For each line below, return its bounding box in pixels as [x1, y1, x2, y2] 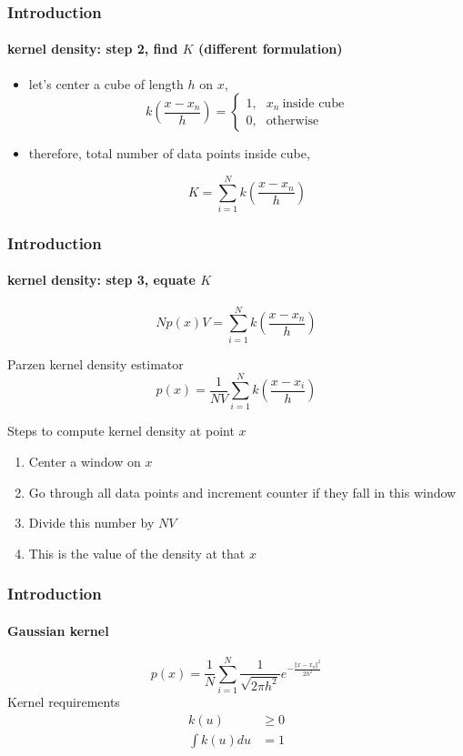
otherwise [266, 114, 319, 127]
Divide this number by [28, 513, 155, 532]
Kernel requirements [7, 692, 120, 711]
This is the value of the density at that [28, 543, 246, 562]
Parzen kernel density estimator [7, 354, 184, 373]
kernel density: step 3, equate [7, 270, 196, 289]
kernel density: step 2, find [7, 39, 178, 58]
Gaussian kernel [7, 620, 109, 640]
